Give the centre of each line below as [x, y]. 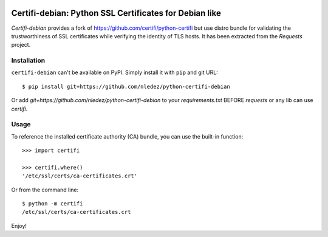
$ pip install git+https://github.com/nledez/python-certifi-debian [126, 86]
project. [21, 45]
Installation [28, 61]
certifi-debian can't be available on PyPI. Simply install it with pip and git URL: [114, 72]
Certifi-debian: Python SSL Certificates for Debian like [116, 13]
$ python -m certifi [53, 204]
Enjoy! [19, 225]
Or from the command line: [45, 190]
